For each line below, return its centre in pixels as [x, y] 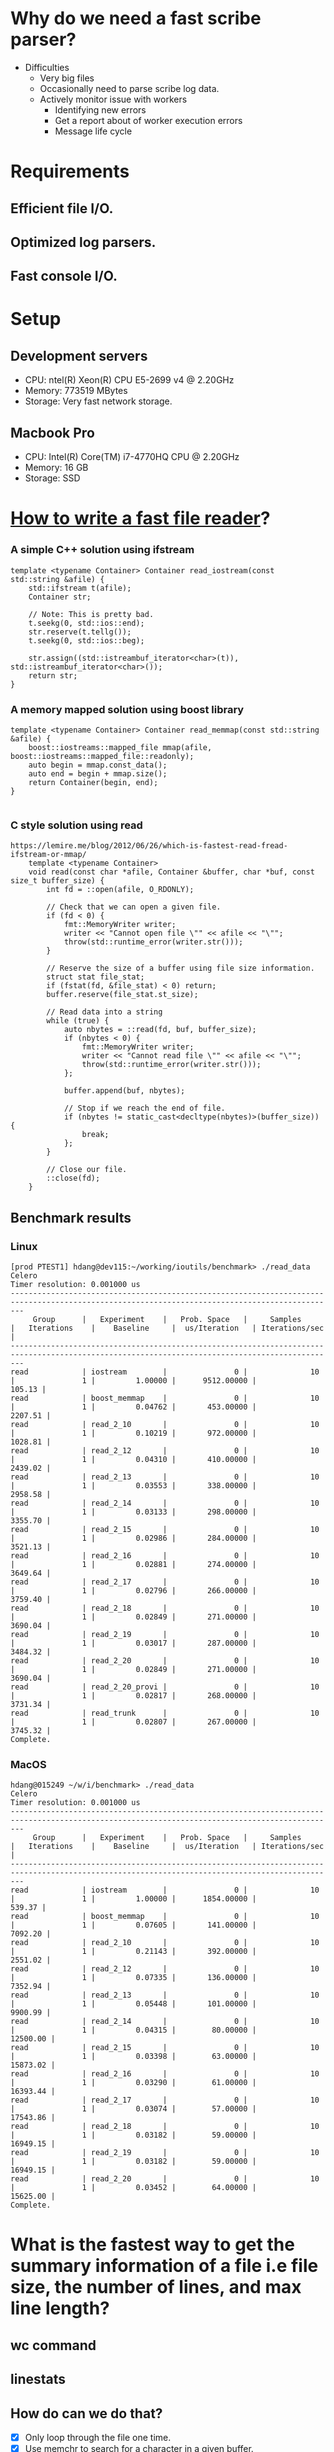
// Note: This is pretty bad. [91, 614]
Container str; [60, 597]
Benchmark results [71, 1217]
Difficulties [47, 67]
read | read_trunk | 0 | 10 [165, 1713]
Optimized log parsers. [83, 242]
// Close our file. [87, 1170]
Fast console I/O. [64, 276]
